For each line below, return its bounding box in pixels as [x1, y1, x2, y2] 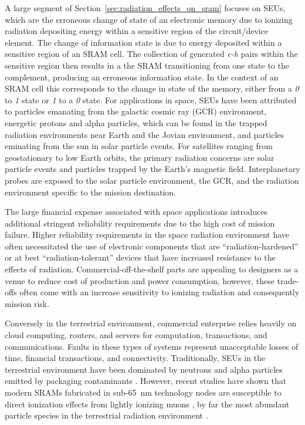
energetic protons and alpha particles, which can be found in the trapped [5, 116, 267, 129]
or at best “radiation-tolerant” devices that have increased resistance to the [5, 251, 276, 264]
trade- [277, 274, 299, 286]
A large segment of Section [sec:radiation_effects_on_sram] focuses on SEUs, [5, 2, 286, 14]
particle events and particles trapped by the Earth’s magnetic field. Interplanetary [5, 163, 300, 175]
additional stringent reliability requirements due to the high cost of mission [5, 217, 275, 229]
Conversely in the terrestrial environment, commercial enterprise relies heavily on [5, 317, 297, 329]
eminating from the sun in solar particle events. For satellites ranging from [5, 140, 273, 152]
